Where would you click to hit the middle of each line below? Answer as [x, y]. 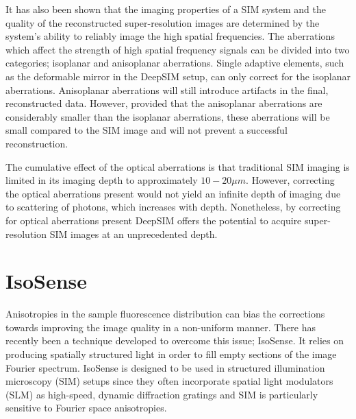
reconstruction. [37, 143]
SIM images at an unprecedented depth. [133, 234]
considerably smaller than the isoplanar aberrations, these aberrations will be [168, 116]
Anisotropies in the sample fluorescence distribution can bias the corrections [165, 314]
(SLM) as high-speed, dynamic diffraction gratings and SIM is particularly [162, 394]
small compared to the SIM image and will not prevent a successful [147, 130]
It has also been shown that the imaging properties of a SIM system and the [166, 9]
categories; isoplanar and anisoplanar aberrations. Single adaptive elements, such [175, 63]
